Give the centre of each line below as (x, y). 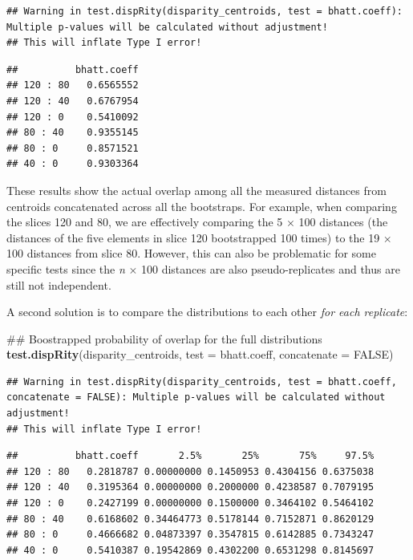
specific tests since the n (66, 268)
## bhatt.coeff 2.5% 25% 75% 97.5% (190, 456)
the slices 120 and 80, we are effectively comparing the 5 (145, 222)
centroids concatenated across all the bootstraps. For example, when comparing (202, 206)
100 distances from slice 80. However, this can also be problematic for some (191, 253)
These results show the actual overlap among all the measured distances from (196, 190)
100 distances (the (343, 222)
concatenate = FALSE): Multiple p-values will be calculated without (196, 398)
